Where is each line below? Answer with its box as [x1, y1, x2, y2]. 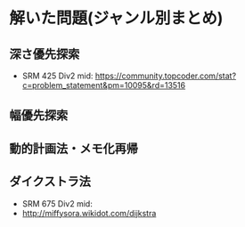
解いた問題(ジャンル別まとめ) [9, 8, 224, 28]
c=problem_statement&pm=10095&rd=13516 [21, 80, 185, 90]
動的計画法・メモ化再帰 [9, 141, 138, 156]
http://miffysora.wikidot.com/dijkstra [21, 207, 157, 218]
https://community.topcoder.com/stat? [94, 70, 237, 81]
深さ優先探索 [9, 46, 80, 61]
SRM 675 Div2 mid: [21, 198, 94, 209]
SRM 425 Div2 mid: [21, 70, 94, 81]
